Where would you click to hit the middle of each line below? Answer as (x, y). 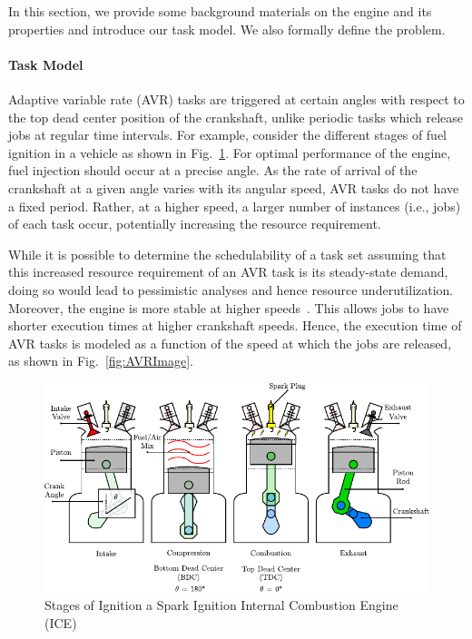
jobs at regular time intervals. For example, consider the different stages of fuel (228, 135)
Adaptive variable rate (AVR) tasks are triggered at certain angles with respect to (236, 98)
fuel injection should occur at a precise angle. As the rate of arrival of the (213, 170)
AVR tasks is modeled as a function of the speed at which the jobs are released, (230, 343)
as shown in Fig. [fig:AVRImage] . (101, 361)
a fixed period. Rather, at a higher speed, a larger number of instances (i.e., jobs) (235, 206)
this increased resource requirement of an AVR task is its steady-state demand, (228, 272)
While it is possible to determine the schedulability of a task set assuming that (227, 254)
